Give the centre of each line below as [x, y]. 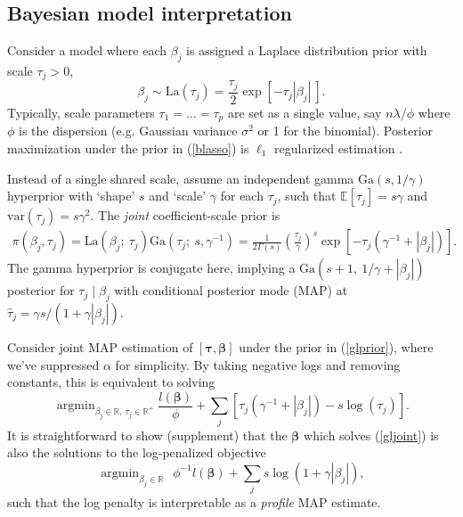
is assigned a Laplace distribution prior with [307, 50]
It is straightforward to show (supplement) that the [147, 435]
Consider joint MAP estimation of [100, 347]
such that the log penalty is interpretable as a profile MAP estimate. [194, 502]
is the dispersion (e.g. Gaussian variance [128, 131]
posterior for [41, 290]
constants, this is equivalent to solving [111, 382]
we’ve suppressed [53, 364]
